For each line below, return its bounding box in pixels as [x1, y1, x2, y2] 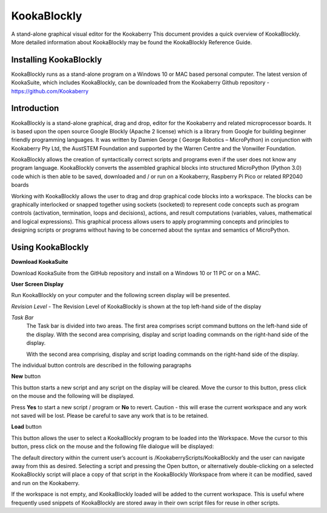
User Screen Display [11, 280, 64, 287]
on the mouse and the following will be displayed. [11, 392, 134, 400]
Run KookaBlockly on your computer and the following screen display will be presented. [11, 292, 231, 299]
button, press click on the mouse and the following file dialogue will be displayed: [11, 443, 214, 450]
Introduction [11, 103, 59, 113]
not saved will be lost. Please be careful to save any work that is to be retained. [11, 412, 209, 419]
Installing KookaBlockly [11, 55, 102, 65]
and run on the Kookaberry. [11, 479, 80, 486]
